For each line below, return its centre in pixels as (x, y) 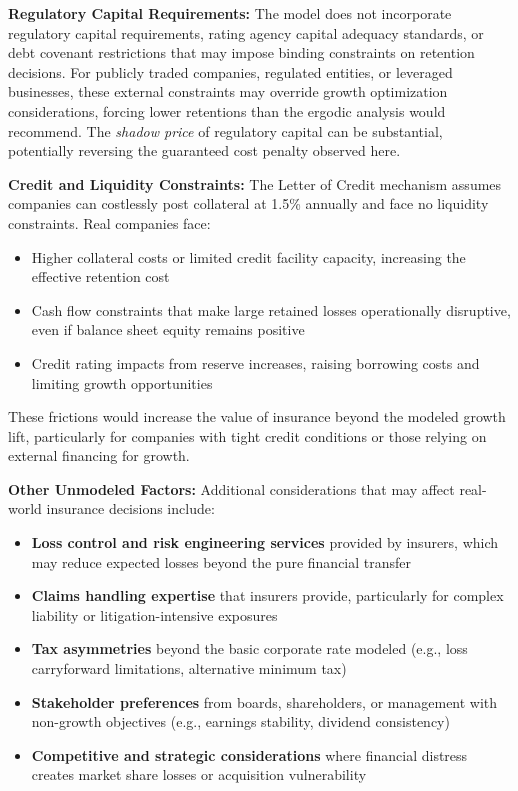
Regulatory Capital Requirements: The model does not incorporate (230, 13)
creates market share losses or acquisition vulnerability (199, 774)
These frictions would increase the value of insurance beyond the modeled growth (257, 416)
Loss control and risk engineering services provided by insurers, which (265, 542)
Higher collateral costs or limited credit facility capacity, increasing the (248, 256)
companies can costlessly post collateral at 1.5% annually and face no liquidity (248, 203)
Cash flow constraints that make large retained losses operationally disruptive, (271, 309)
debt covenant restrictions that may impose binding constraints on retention (241, 52)
